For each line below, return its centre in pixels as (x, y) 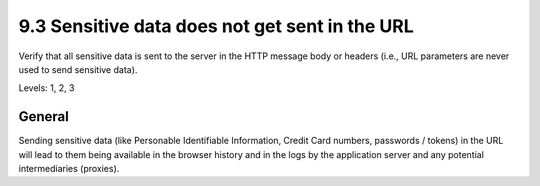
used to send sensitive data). (78, 69)
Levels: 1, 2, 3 (46, 88)
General (44, 116)
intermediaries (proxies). (69, 169)
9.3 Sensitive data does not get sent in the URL (216, 26)
